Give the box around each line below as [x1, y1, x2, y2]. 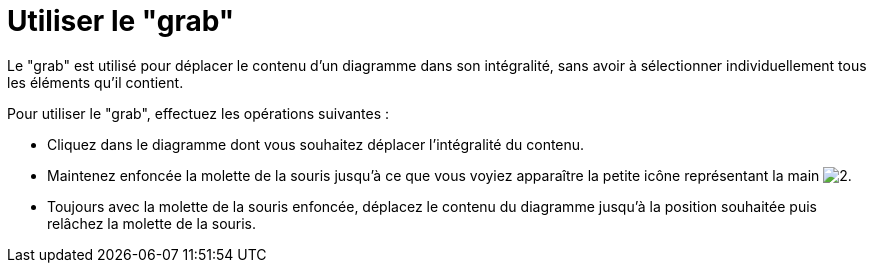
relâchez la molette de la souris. [47, 214, 257, 232]
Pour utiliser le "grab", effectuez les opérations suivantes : [7, 104, 390, 122]
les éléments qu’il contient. [7, 73, 184, 91]
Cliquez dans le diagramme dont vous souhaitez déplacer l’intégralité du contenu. [47, 135, 585, 153]
